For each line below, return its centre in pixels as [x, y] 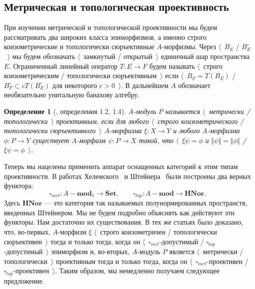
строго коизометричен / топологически [158, 231]
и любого [186, 130]
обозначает [194, 85]
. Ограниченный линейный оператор [63, 66]
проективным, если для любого [103, 121]
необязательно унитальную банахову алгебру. [72, 95]
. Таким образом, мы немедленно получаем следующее [137, 271]
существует [51, 140]
